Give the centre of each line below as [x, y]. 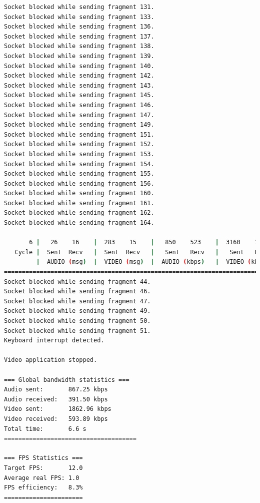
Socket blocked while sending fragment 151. [79, 134]
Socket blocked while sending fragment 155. [79, 174]
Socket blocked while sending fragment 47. [77, 301]
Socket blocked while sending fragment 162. [79, 213]
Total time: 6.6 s [45, 429]
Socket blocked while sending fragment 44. [77, 282]
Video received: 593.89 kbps [56, 419]
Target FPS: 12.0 [43, 468]
